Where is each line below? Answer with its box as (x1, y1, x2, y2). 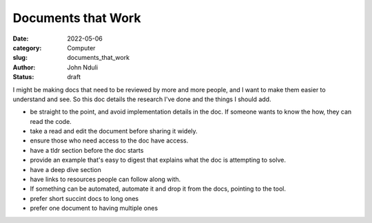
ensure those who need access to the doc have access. (30, 136, 189, 145)
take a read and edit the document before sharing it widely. (30, 127, 198, 136)
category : (12, 43, 42, 52)
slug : (12, 54, 28, 62)
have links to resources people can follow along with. (30, 176, 181, 184)
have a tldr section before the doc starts (30, 146, 144, 154)
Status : (12, 73, 34, 81)
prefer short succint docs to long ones (30, 194, 139, 202)
